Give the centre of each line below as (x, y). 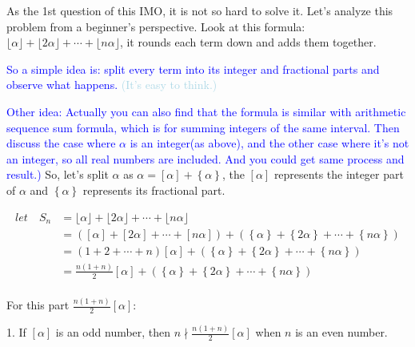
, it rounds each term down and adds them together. (248, 42)
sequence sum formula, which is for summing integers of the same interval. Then (203, 127)
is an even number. (341, 332)
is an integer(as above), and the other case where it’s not (269, 143)
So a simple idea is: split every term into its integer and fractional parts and (193, 69)
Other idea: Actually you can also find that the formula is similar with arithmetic (206, 111)
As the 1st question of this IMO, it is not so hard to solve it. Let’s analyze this (200, 10)
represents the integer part (339, 174)
